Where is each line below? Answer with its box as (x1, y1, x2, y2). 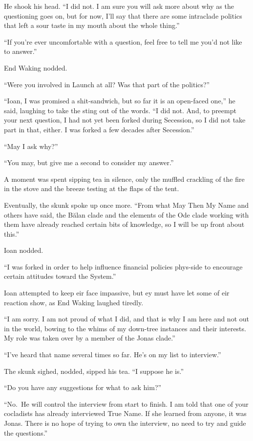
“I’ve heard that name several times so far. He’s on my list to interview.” (4, 349, 221, 360)
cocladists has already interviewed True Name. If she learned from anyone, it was (4, 408, 247, 418)
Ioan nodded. (4, 245, 43, 255)
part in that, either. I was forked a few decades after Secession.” (4, 124, 194, 134)
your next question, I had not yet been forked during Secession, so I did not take (4, 115, 246, 125)
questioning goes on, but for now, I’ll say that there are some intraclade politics (4, 10, 242, 21)
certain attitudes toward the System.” (4, 271, 116, 281)
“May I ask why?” (4, 141, 58, 151)
